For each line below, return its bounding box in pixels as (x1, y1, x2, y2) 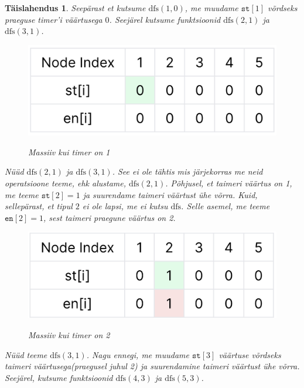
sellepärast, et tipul (5, 200, 73, 212)
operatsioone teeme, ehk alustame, (5, 177, 127, 189)
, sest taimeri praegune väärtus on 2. (43, 211, 176, 223)
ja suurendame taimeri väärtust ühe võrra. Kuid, (83, 188, 258, 200)
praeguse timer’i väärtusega (5, 13, 103, 25)
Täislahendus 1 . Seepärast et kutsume (5, 2, 146, 13)
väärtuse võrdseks (218, 348, 281, 360)
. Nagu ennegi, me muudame (86, 348, 190, 360)
